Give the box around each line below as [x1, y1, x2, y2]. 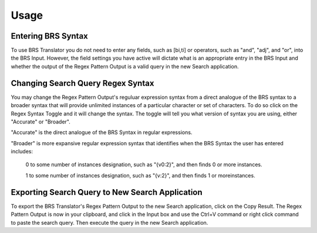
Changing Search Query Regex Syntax [11, 78, 154, 88]
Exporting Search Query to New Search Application [11, 187, 203, 197]
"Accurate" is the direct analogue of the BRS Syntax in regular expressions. [11, 129, 193, 136]
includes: [11, 148, 33, 155]
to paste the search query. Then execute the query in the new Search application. [11, 219, 208, 226]
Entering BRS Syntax [11, 31, 88, 41]
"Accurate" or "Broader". [11, 118, 70, 125]
